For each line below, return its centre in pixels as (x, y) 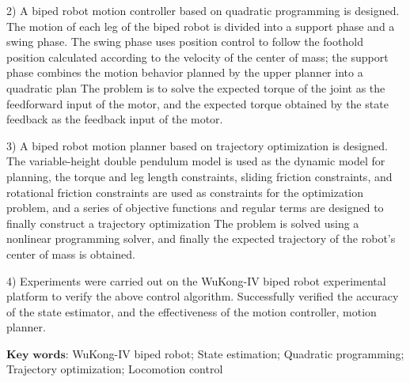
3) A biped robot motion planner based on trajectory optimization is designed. (197, 145)
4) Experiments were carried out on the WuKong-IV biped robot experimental (196, 280)
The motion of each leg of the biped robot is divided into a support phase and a (201, 26)
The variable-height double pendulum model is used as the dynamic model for (196, 161)
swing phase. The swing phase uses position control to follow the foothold (185, 42)
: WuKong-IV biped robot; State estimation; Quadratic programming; (235, 353)
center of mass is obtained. (71, 253)
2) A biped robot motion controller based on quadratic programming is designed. (203, 10)
